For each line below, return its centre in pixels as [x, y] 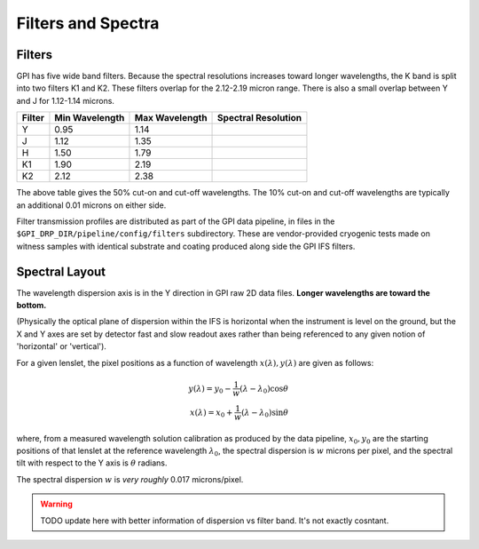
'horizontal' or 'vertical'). [61, 346]
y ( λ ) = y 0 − [209, 389]
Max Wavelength [171, 118]
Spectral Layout [61, 271]
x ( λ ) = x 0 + [211, 413]
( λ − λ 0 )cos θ [264, 389]
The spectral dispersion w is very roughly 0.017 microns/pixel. [130, 479]
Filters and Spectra [88, 23]
